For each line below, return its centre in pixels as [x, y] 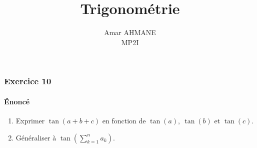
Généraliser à [36, 137]
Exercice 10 [28, 81]
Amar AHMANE [130, 32]
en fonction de [124, 121]
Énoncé [17, 101]
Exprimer [30, 121]
